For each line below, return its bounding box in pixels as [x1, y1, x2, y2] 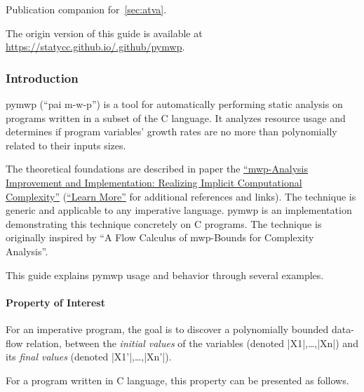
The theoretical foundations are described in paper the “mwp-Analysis [6, 161, 308, 176]
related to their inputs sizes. [6, 137, 126, 152]
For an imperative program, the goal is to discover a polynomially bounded [6, 321, 329, 336]
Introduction [6, 69, 79, 86]
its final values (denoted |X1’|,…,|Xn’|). [6, 349, 172, 364]
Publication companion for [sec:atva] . [6, 2, 167, 16]
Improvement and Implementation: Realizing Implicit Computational [6, 175, 302, 189]
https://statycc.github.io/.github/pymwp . [6, 39, 185, 54]
